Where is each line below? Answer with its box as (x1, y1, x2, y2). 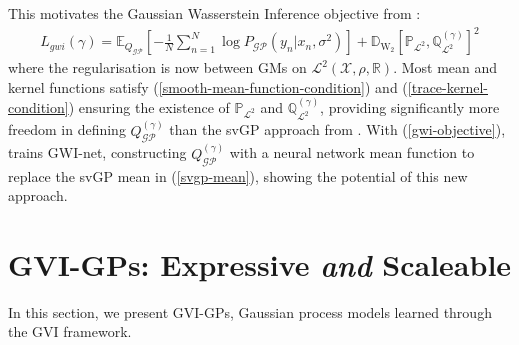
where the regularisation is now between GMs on (8, 57, 307, 78)
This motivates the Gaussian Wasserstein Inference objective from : (8, 3, 421, 23)
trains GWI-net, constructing (8, 142, 187, 163)
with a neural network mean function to (229, 142, 475, 163)
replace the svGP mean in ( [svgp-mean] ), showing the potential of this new (8, 165, 468, 186)
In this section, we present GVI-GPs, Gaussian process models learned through (8, 301, 492, 322)
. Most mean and (393, 57, 498, 78)
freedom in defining (8, 119, 126, 140)
